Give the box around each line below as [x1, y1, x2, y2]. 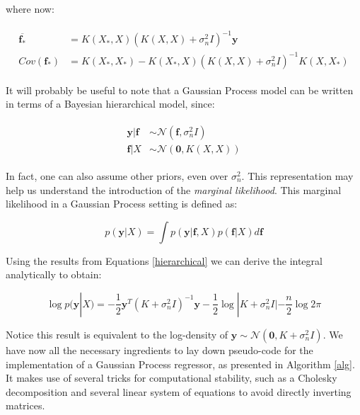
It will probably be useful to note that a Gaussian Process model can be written [6, 82, 354, 97]
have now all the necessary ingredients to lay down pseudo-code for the [6, 342, 313, 357]
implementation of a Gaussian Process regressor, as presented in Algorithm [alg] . [6, 356, 355, 371]
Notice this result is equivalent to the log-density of [6, 326, 228, 341]
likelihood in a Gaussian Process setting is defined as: [6, 196, 238, 211]
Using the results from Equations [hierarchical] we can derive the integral [6, 253, 323, 268]
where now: [6, 1, 54, 16]
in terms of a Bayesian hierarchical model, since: [6, 96, 215, 111]
